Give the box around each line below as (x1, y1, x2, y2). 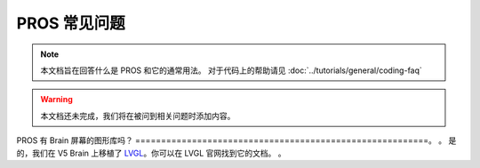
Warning (40, 94, 73, 105)
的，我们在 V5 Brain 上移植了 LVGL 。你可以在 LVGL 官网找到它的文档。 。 (16, 148, 286, 158)
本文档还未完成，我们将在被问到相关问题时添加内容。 (40, 110, 236, 121)
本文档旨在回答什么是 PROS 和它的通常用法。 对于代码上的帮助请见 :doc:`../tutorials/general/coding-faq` (40, 65, 422, 76)
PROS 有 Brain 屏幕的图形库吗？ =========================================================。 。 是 (16, 135, 457, 146)
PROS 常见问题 (16, 13, 126, 33)
